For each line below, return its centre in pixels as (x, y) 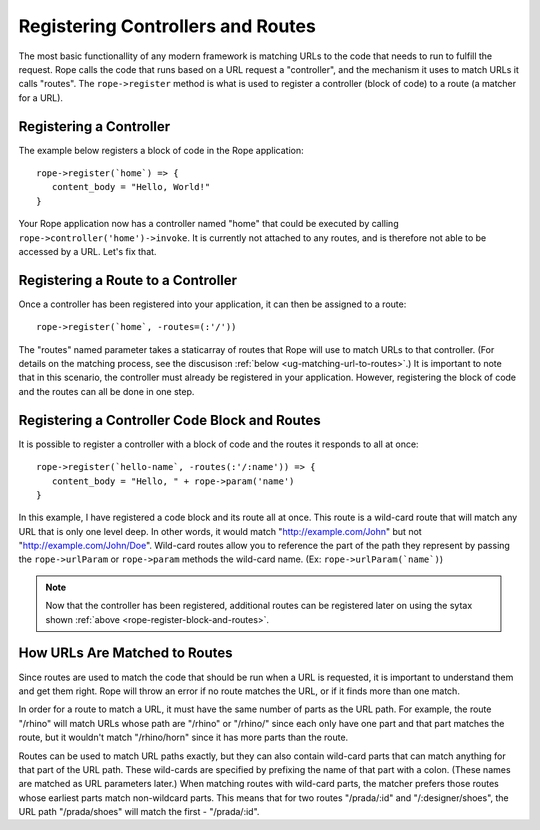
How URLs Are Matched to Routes (126, 653)
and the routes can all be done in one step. (106, 391)
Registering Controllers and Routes (167, 26)
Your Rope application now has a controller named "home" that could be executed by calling (208, 224)
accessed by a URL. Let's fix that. (87, 251)
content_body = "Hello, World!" (131, 187)
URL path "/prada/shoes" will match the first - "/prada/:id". (139, 812)
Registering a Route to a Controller (128, 280)
